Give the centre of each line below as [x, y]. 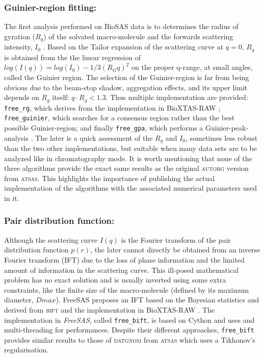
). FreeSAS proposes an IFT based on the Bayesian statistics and [157, 300]
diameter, [19, 300]
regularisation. [27, 350]
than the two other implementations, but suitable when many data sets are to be [130, 148]
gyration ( [20, 36]
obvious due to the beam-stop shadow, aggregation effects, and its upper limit [126, 87]
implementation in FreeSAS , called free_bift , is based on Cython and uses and [129, 319]
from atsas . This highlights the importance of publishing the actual [110, 178]
